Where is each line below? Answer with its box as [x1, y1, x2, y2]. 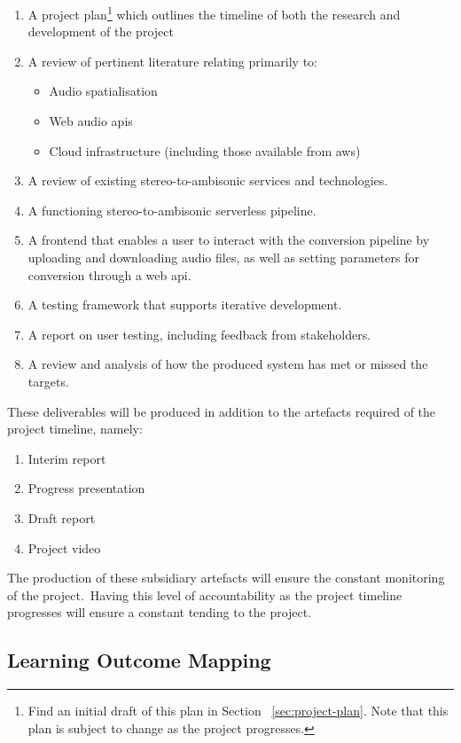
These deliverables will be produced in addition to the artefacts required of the [7, 402, 436, 420]
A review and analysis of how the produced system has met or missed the [27, 355, 428, 373]
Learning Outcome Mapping [7, 646, 271, 674]
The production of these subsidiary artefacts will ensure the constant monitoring [7, 568, 445, 587]
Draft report [27, 508, 96, 527]
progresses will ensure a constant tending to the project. [7, 603, 312, 622]
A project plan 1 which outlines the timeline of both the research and [27, 3, 401, 23]
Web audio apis [49, 112, 133, 130]
